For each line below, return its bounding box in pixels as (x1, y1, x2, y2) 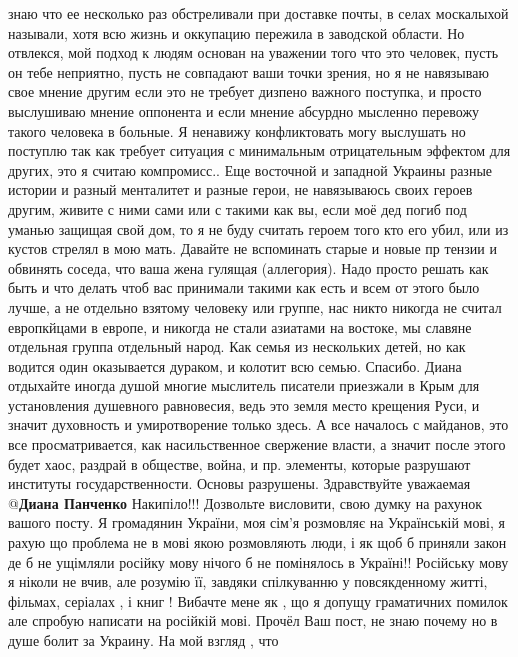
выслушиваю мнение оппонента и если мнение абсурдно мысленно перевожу (8, 100, 480, 121)
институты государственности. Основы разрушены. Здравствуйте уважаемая (8, 473, 471, 494)
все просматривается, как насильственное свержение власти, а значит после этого (8, 434, 506, 455)
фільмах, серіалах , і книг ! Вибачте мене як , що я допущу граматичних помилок (8, 590, 508, 611)
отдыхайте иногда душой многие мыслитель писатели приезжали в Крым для (8, 375, 480, 396)
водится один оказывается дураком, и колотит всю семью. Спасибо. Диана (8, 355, 462, 376)
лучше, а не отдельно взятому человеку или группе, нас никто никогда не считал (8, 296, 502, 317)
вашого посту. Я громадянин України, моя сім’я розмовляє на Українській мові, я (8, 512, 505, 533)
